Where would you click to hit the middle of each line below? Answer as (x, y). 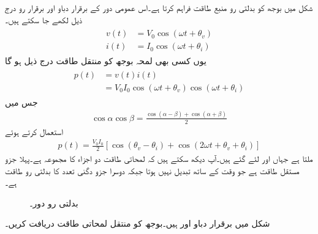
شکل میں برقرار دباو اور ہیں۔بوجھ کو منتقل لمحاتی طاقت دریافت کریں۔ (138, 223)
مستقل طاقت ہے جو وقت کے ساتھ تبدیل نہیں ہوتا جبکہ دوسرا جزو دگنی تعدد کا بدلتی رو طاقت (152, 170)
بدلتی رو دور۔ (54, 203)
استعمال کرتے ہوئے (34, 131)
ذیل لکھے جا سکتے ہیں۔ (44, 19)
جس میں (21, 102)
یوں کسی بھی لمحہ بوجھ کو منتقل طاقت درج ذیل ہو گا (106, 61)
